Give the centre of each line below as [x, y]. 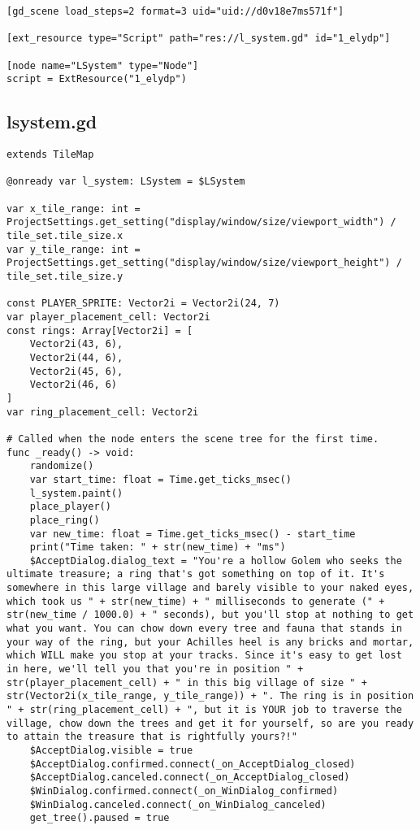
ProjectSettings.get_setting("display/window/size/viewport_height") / [204, 263]
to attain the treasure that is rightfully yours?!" [152, 737]
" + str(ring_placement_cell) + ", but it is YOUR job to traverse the [204, 710]
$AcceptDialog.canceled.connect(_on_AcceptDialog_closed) [190, 778]
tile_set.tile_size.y [65, 277]
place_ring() [65, 520]
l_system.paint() [76, 493]
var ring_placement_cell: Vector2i [103, 412]
